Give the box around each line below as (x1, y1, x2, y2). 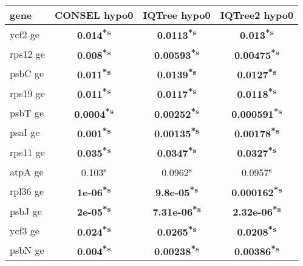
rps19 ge (10, 86, 45, 100)
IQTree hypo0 (143, 8, 211, 22)
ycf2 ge (10, 27, 39, 41)
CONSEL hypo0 (54, 8, 134, 22)
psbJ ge (10, 203, 42, 218)
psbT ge (10, 105, 44, 120)
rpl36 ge (10, 184, 44, 199)
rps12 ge (10, 46, 45, 61)
